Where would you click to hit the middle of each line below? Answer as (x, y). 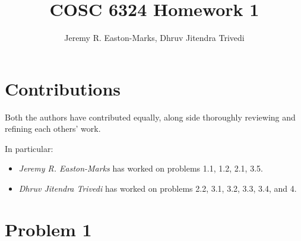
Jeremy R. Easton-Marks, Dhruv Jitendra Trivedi (154, 38)
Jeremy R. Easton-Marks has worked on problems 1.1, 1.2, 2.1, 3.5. (141, 168)
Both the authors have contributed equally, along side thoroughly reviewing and (150, 117)
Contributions (63, 88)
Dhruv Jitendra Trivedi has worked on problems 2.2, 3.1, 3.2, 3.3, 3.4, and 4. (158, 188)
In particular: (29, 148)
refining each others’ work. (53, 129)
